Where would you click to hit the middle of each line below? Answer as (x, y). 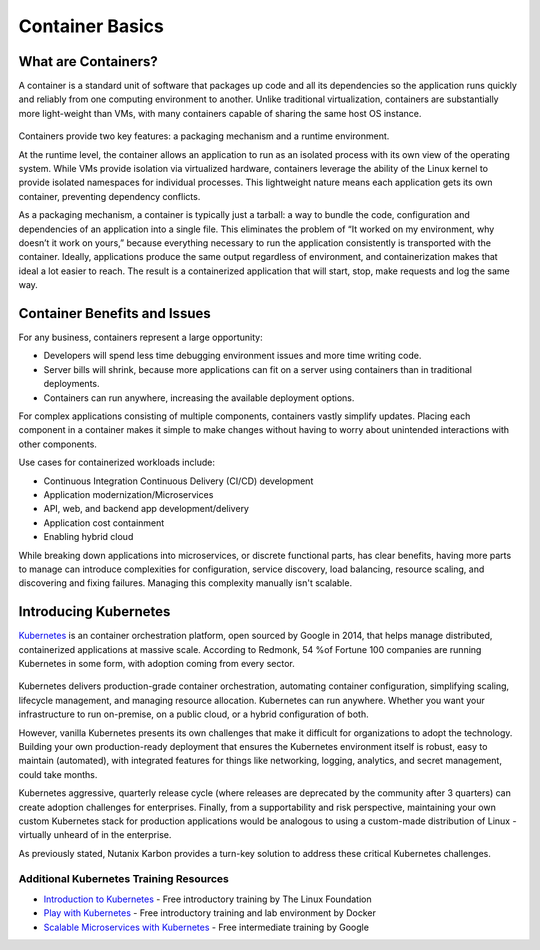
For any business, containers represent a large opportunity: (141, 337)
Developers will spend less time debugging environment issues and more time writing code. (232, 356)
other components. (57, 444)
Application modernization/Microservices (128, 494)
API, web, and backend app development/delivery (146, 509)
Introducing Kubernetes (94, 611)
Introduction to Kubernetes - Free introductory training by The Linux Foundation (207, 899)
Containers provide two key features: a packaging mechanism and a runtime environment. (204, 136)
